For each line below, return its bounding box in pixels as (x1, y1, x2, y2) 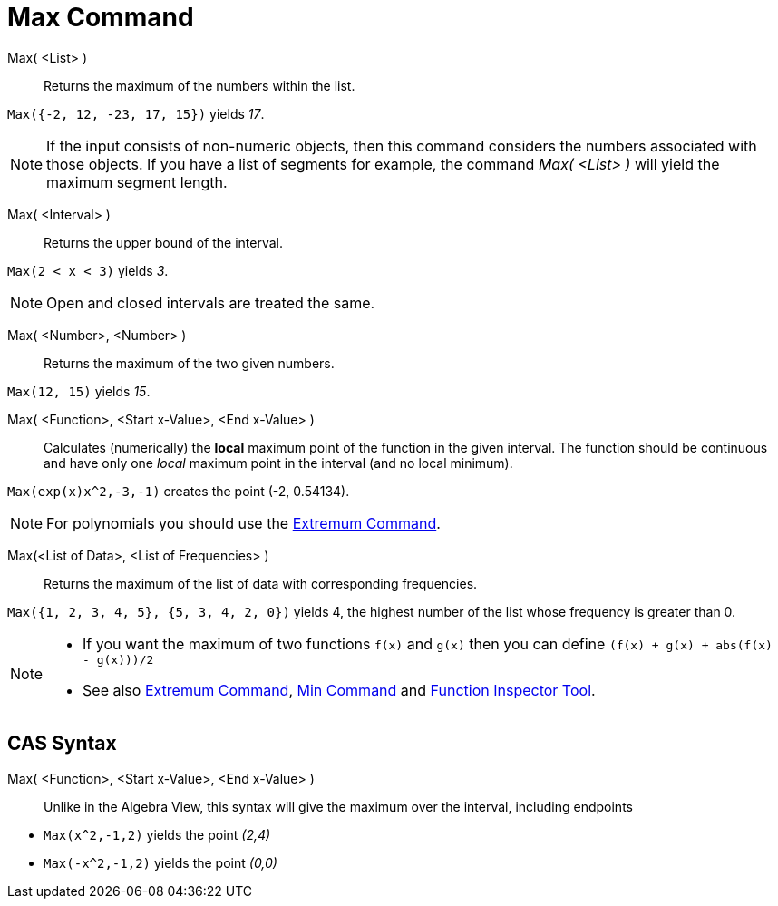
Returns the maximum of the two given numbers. (44, 355, 335, 371)
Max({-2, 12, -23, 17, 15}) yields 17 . (7, 105, 265, 122)
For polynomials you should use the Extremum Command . (46, 513, 441, 532)
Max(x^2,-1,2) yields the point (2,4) (44, 826, 271, 843)
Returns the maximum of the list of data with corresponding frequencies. (44, 575, 478, 591)
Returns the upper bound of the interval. (44, 234, 284, 250)
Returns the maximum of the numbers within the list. (44, 77, 355, 93)
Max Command (7, 2, 194, 33)
